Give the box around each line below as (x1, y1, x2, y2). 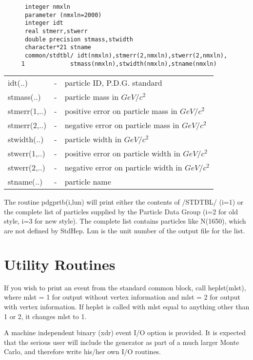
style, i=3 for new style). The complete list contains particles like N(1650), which (4, 216, 246, 226)
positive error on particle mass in (64, 105, 177, 117)
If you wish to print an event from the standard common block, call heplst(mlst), (4, 282, 246, 292)
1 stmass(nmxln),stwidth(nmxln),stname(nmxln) (21, 60, 217, 67)
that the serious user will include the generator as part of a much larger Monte (4, 337, 239, 347)
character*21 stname (24, 44, 91, 51)
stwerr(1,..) (8, 148, 45, 159)
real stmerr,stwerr (24, 27, 88, 35)
